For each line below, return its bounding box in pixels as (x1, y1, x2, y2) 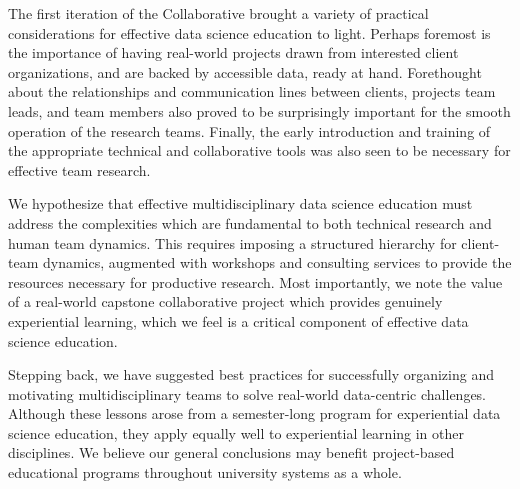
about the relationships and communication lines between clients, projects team (8, 81, 496, 102)
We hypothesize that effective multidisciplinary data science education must (8, 193, 473, 214)
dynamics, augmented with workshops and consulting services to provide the (42, 252, 512, 273)
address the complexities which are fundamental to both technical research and (8, 212, 492, 233)
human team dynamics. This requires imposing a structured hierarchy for (8, 232, 457, 253)
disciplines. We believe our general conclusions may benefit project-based (8, 442, 455, 463)
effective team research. (8, 159, 151, 180)
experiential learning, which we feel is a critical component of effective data (8, 310, 469, 331)
